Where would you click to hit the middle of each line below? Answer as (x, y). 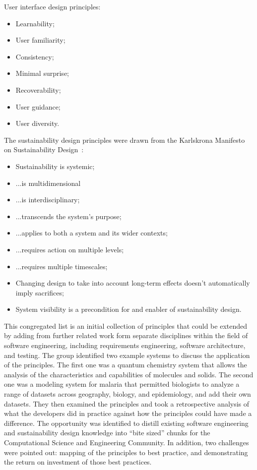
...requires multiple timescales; (62, 266)
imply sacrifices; (40, 292)
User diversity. (37, 123)
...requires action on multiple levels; (70, 249)
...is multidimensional (48, 183)
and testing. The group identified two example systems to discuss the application (127, 355)
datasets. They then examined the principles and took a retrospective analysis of (127, 403)
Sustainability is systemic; (55, 166)
